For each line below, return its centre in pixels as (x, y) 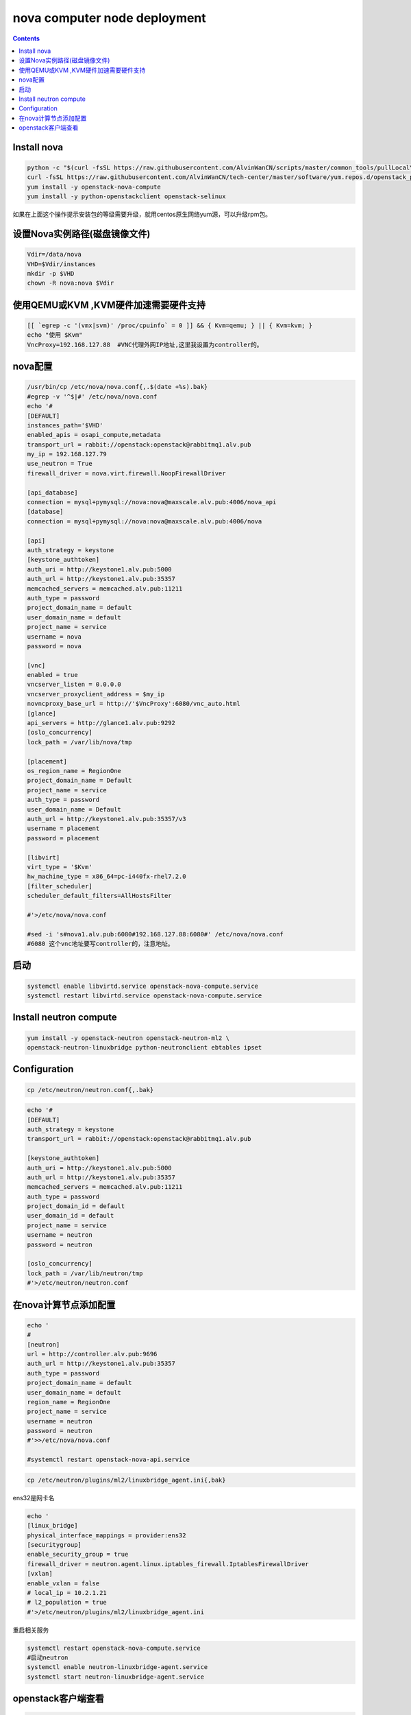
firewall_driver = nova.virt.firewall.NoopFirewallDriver (126, 473)
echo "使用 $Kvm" (55, 335)
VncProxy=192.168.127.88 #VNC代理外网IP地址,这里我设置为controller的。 (145, 344)
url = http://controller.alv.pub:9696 (92, 1354)
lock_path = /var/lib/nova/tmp (80, 742)
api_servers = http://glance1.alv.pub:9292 (101, 723)
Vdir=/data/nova (54, 255)
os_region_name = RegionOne (74, 771)
